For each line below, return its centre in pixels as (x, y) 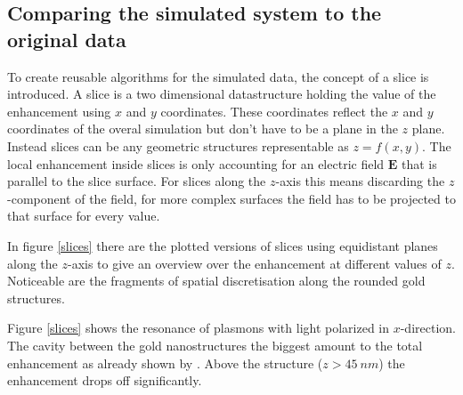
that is (419, 163)
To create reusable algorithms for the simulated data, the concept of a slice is (218, 76)
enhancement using (59, 111)
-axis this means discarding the (360, 181)
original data (67, 39)
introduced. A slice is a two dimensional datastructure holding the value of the (222, 94)
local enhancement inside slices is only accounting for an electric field (196, 163)
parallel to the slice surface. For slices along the (137, 181)
